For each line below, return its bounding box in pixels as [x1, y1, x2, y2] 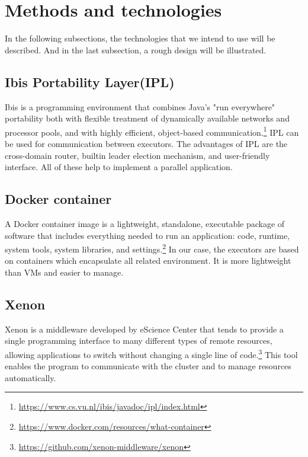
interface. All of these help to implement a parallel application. [5, 161, 233, 173]
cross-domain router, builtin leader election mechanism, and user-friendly [5, 149, 270, 161]
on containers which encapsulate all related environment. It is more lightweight [5, 254, 291, 267]
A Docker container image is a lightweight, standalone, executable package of [5, 217, 285, 229]
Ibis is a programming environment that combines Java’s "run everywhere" [5, 100, 275, 113]
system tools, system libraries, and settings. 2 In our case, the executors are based [5, 241, 299, 255]
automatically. [5, 371, 56, 384]
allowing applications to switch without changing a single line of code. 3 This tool [5, 346, 298, 360]
